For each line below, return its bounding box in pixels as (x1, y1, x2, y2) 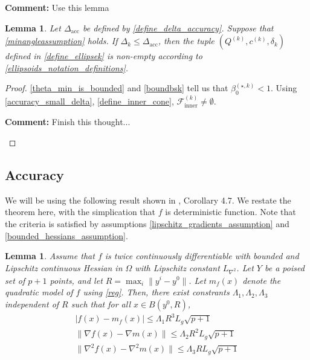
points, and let (50, 274, 103, 286)
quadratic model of (5, 286, 73, 298)
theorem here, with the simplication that (5, 205, 156, 218)
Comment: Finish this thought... (5, 115, 131, 128)
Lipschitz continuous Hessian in (5, 261, 123, 274)
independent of (5, 297, 59, 310)
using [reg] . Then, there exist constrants (83, 286, 230, 298)
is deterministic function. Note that (165, 205, 296, 218)
